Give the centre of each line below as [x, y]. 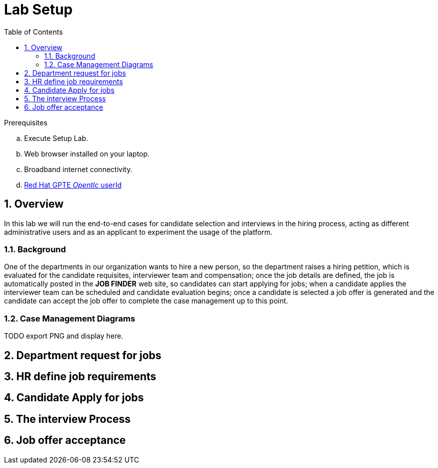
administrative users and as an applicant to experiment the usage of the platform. [138, 232]
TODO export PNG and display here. [64, 336]
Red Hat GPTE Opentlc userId [73, 185]
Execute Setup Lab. [56, 138]
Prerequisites [26, 122]
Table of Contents [34, 32]
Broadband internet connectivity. [78, 169]
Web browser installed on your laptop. [87, 153]
